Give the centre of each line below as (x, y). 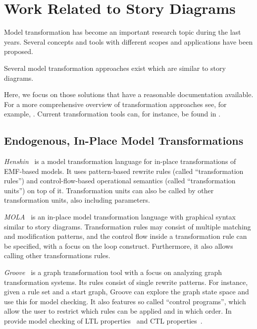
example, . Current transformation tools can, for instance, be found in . (112, 114)
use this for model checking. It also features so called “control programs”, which (125, 301)
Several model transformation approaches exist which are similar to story (115, 68)
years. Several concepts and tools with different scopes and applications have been (128, 41)
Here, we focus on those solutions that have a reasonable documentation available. (129, 94)
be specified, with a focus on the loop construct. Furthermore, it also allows (119, 246)
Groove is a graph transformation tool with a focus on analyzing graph (113, 272)
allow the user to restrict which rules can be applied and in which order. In (118, 311)
